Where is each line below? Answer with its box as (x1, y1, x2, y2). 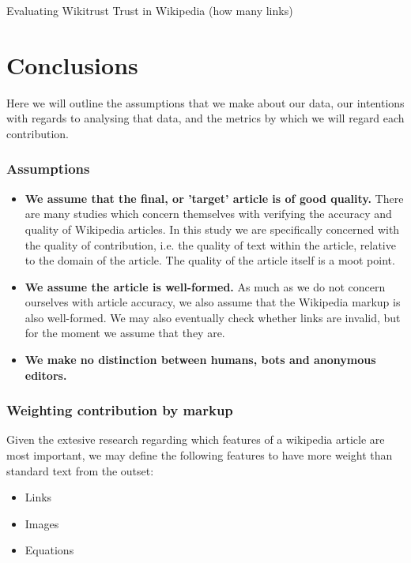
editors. (25, 366, 67, 383)
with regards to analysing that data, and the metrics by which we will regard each (6, 110, 405, 126)
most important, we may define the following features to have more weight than (6, 447, 393, 464)
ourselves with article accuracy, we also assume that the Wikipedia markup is (25, 294, 401, 310)
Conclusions (6, 48, 138, 81)
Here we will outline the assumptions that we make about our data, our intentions (6, 94, 405, 111)
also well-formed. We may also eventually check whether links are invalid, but (25, 309, 401, 325)
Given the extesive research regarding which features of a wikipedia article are (6, 431, 385, 448)
